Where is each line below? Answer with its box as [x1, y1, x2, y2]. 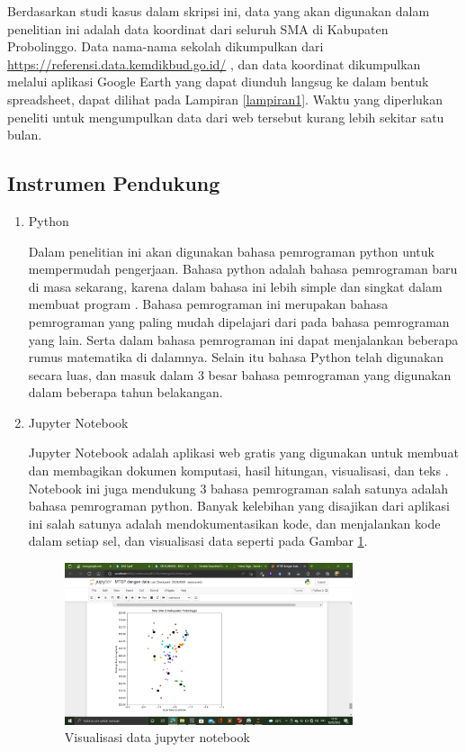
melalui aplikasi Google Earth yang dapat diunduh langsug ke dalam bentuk [7, 72, 429, 91]
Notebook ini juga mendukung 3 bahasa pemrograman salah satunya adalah [28, 478, 449, 497]
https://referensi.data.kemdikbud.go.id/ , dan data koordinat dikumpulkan [7, 54, 421, 73]
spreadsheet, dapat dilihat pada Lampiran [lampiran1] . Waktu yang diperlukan [7, 89, 444, 108]
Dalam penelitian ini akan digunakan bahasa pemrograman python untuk [28, 241, 435, 260]
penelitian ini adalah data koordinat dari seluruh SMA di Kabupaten [7, 19, 389, 38]
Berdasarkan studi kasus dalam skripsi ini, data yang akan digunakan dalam [7, 2, 430, 20]
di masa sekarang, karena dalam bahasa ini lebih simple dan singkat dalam [28, 276, 443, 295]
